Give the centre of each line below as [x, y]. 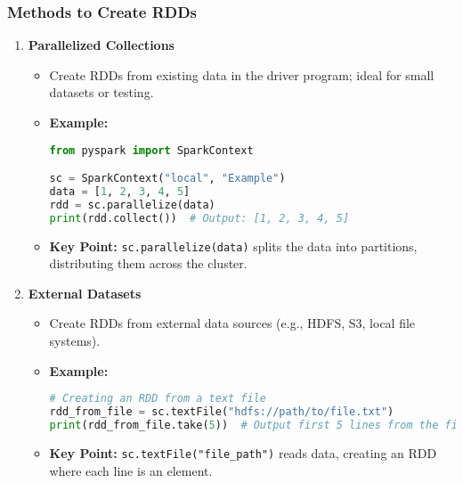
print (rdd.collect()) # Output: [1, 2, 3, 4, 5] [199, 218]
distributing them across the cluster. [148, 263]
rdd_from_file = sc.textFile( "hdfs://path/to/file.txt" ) [222, 412]
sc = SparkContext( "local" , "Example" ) [167, 179]
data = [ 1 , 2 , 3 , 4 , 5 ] [120, 192]
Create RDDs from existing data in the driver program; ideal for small [242, 74]
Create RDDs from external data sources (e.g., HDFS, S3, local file [232, 323]
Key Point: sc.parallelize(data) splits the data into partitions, [233, 246]
